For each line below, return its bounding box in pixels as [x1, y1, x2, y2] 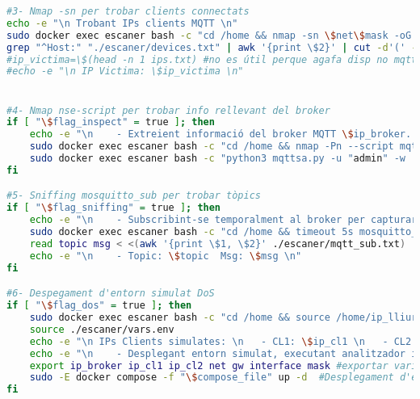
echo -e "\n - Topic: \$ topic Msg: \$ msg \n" [29, 250, 302, 262]
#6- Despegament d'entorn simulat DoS [6, 288, 215, 300]
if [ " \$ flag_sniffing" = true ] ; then [6, 202, 221, 214]
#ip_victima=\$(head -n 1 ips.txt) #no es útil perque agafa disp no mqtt [6, 53, 418, 65]
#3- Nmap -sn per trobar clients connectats [6, 6, 250, 17]
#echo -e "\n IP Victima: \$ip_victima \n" [6, 65, 244, 78]
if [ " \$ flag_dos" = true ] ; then [6, 300, 192, 312]
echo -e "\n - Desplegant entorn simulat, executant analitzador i [29, 347, 418, 359]
